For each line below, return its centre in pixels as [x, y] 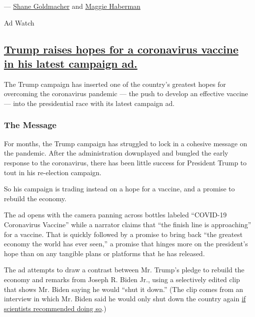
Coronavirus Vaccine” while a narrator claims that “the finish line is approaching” [128, 224]
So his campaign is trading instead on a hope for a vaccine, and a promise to [119, 189]
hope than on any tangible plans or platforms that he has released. [104, 253]
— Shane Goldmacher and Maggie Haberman [72, 6]
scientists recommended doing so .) [55, 308]
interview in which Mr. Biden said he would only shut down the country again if [125, 299]
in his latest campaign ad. [71, 63]
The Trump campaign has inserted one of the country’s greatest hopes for [115, 84]
